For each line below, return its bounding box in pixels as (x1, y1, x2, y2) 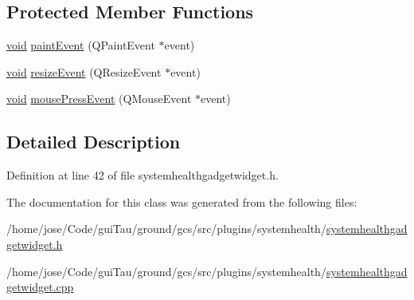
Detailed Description (6, 129, 181, 154)
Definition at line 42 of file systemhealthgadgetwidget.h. (6, 167, 279, 184)
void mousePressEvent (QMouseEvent (6, 90, 192, 107)
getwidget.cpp (6, 278, 74, 295)
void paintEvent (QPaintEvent (6, 37, 155, 53)
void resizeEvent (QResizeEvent (6, 63, 162, 80)
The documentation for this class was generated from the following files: (6, 193, 357, 210)
